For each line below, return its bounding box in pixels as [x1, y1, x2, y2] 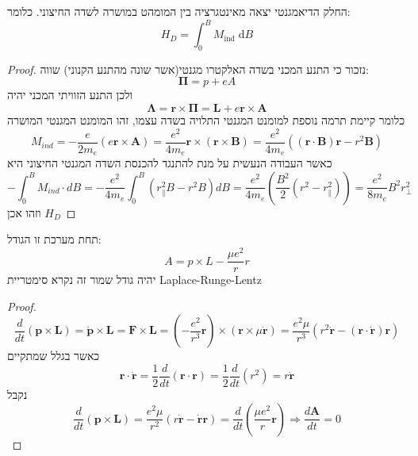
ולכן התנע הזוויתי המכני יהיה [7, 86, 133, 103]
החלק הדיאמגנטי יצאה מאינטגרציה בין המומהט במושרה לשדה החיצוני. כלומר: [7, 3, 351, 19]
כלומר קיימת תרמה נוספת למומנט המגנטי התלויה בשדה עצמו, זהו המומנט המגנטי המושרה [7, 112, 405, 128]
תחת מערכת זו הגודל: [7, 231, 102, 247]
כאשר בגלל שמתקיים [7, 347, 100, 364]
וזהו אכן [7, 204, 41, 220]
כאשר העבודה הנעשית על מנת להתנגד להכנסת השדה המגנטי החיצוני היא [7, 155, 332, 171]
